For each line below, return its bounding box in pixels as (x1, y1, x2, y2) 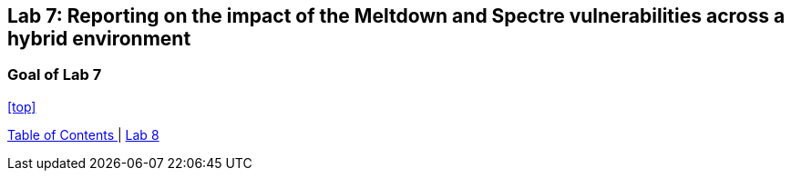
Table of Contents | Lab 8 (7, 126, 159, 143)
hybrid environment (7, 27, 191, 50)
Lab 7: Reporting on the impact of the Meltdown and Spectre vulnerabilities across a (7, 5, 786, 27)
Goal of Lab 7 (7, 65, 102, 84)
